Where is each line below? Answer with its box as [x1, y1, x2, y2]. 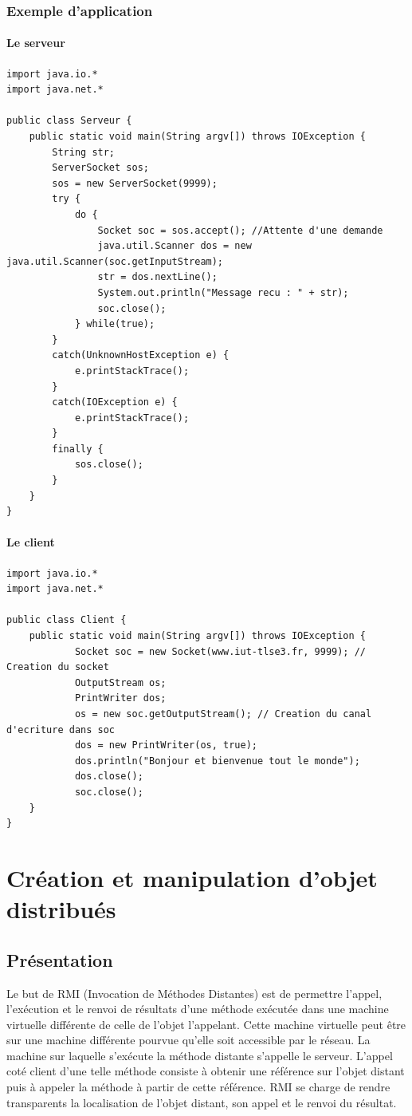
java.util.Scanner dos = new [97, 240, 252, 252]
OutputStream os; [74, 676, 167, 688]
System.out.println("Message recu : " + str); [97, 286, 349, 298]
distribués [6, 893, 116, 925]
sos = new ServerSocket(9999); [52, 177, 218, 189]
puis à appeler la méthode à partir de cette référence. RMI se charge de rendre [6, 1079, 390, 1095]
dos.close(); [74, 771, 143, 783]
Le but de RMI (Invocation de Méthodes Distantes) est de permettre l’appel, [6, 984, 383, 1001]
